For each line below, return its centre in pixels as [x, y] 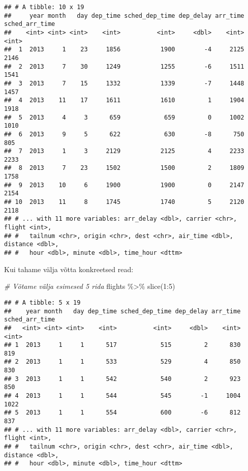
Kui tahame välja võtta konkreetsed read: [69, 269]
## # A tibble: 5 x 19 [42, 302]
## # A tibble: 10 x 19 [44, 7]
